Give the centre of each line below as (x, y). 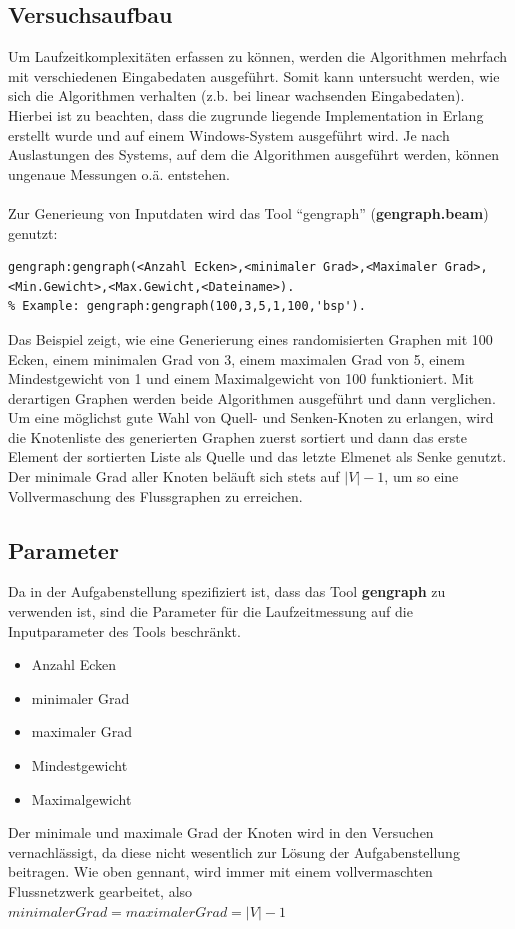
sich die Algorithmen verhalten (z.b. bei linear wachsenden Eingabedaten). (236, 95)
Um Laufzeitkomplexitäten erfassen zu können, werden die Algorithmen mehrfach (258, 56)
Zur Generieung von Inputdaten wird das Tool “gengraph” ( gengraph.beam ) (248, 212)
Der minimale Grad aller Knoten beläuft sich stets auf (174, 476)
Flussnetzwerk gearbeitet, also (100, 891)
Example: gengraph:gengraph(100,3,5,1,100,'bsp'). (194, 306)
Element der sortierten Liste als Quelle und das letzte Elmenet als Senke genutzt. (257, 456)
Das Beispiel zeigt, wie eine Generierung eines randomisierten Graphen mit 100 (250, 338)
